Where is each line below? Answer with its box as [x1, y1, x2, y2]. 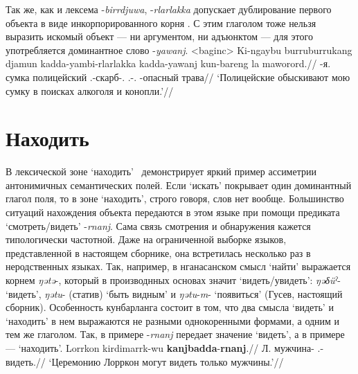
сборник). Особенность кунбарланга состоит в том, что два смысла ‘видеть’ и [6, 300, 334, 314]
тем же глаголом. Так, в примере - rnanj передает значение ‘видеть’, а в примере [6, 327, 345, 341]
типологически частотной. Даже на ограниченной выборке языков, [6, 232, 287, 247]
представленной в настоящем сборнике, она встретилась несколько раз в [6, 245, 311, 260]
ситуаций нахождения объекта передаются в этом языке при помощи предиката [6, 205, 340, 220]
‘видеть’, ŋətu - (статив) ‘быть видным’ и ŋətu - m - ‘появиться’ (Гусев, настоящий [6, 286, 343, 301]
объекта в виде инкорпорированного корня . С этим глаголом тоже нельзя [6, 15, 316, 30]
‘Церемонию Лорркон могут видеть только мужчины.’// [48, 354, 284, 368]
